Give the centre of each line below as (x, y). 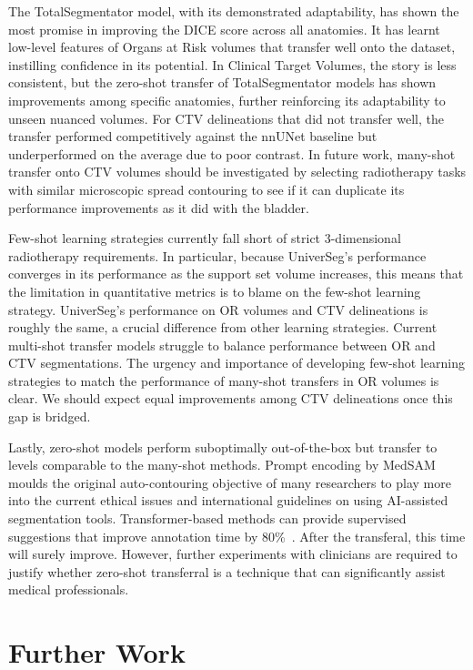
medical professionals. (69, 589)
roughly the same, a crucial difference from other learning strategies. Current (223, 327)
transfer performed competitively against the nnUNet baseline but (193, 136)
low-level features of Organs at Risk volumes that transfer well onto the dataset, (232, 47)
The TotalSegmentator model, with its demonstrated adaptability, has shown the (234, 11)
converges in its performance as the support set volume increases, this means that (236, 274)
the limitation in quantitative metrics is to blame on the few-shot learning (215, 291)
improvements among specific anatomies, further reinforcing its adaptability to (227, 100)
